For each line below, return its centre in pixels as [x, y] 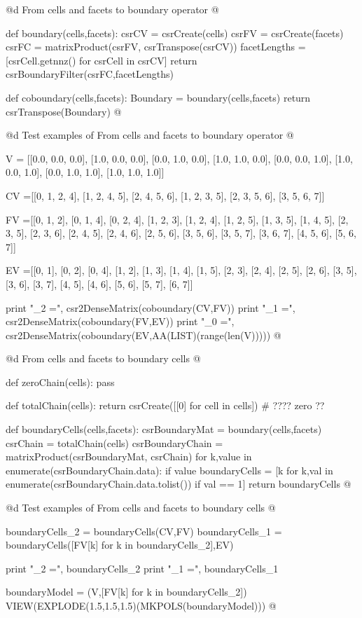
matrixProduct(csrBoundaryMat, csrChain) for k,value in [129, 456]
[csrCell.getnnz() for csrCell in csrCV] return [102, 60]
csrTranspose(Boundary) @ [64, 111]
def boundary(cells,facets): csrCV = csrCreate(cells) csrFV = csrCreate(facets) [175, 33]
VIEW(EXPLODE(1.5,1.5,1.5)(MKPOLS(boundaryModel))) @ [141, 605]
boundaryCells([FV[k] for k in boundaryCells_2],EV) [120, 545]
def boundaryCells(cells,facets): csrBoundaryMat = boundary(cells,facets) [164, 429]
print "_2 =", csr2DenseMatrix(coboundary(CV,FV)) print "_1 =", [151, 307]
